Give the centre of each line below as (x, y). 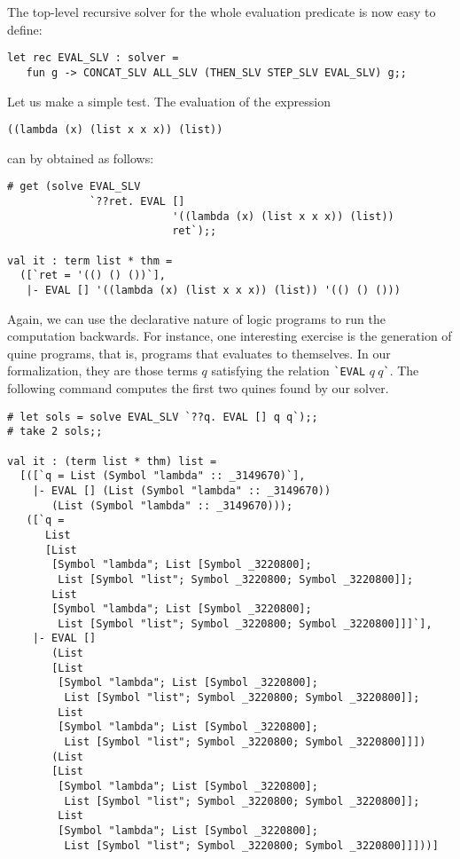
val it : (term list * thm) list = (112, 461)
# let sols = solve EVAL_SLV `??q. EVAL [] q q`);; (163, 417)
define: (25, 29)
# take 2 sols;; (55, 432)
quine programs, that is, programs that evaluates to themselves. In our (199, 353)
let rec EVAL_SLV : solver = (93, 58)
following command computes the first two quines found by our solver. (198, 388)
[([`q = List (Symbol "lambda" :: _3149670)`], (163, 476)
